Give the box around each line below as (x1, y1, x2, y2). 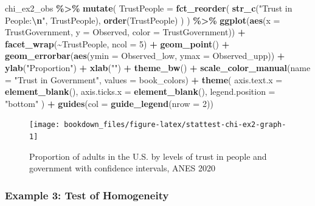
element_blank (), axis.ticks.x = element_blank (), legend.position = (5, 85, 275, 98)
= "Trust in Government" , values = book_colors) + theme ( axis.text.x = (5, 73, 283, 86)
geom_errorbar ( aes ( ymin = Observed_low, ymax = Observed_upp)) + (5, 49, 285, 62)
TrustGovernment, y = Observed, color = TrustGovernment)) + (5, 26, 246, 38)
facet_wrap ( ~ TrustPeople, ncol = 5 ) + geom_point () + (5, 37, 230, 50)
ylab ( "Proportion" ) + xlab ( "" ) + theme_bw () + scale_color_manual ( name (5, 61, 311, 74)
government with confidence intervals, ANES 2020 (29, 162, 216, 174)
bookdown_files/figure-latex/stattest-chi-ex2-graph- (64, 120, 286, 129)
